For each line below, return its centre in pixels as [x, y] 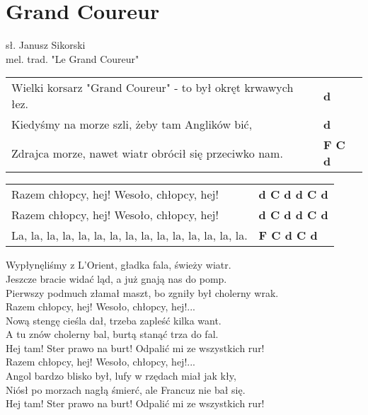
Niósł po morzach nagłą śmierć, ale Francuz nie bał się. [126, 389]
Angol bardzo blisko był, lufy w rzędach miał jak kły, [121, 376]
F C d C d [288, 235]
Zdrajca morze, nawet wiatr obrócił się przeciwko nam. [147, 153]
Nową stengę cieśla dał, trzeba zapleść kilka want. [114, 320]
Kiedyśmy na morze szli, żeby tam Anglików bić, [132, 124]
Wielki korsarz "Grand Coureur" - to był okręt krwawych [153, 88]
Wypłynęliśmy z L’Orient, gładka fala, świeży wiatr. [119, 265]
